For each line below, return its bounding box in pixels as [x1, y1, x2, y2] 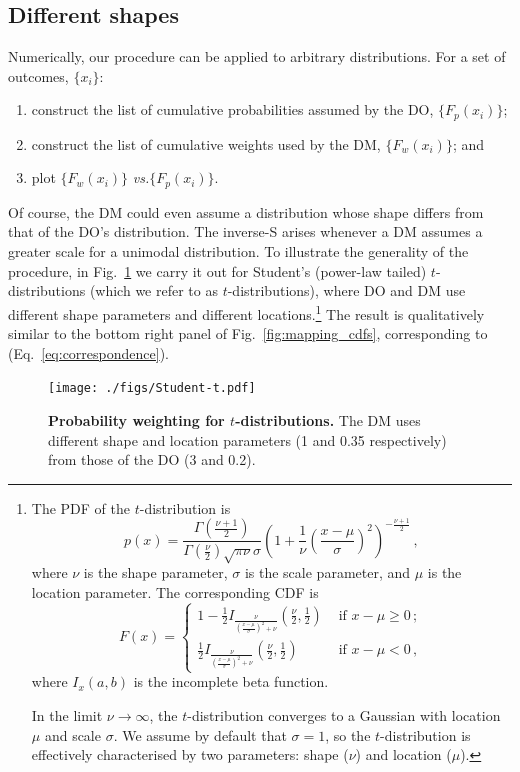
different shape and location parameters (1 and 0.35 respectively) [48, 429, 447, 450]
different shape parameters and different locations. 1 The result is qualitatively [8, 300, 485, 324]
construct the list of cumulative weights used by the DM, [31, 133, 381, 154]
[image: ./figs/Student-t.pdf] [48, 381, 256, 396]
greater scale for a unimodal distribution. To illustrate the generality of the [8, 241, 469, 262]
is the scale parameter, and [244, 562, 411, 583]
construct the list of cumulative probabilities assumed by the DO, [31, 99, 434, 120]
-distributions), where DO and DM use [227, 280, 466, 301]
